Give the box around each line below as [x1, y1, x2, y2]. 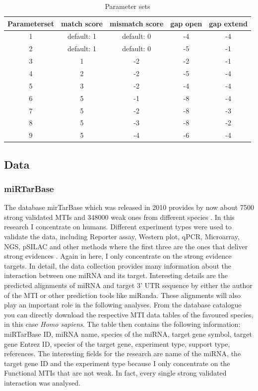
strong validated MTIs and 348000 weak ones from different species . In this [4, 211, 235, 222]
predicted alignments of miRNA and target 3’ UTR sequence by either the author [4, 280, 253, 291]
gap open [170, 18, 202, 28]
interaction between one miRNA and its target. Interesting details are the [4, 270, 228, 281]
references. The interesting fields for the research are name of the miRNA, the [4, 348, 241, 359]
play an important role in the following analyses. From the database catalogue [4, 299, 242, 310]
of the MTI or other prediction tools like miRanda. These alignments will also [4, 290, 241, 300]
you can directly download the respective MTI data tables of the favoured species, [4, 309, 254, 319]
